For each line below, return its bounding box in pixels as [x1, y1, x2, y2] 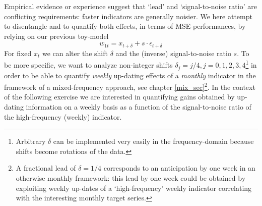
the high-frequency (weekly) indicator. [4, 111, 122, 122]
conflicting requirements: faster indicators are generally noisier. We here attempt [4, 11, 252, 21]
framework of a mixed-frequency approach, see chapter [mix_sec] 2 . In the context [4, 80, 255, 92]
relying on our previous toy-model [4, 30, 109, 41]
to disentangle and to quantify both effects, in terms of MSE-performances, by [4, 21, 246, 31]
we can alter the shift [42, 47, 108, 58]
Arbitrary [16, 136, 46, 146]
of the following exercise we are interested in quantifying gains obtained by [4, 91, 235, 102]
